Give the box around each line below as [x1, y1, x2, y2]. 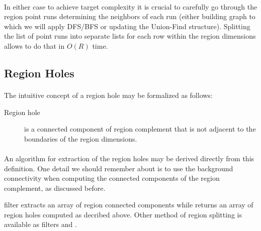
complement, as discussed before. [4, 182, 106, 193]
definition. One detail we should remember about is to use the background [4, 163, 233, 173]
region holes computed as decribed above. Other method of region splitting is [4, 209, 242, 219]
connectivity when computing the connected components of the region [4, 173, 220, 183]
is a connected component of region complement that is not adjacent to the [24, 124, 256, 134]
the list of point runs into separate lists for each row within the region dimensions [4, 31, 256, 41]
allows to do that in [4, 40, 65, 51]
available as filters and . [4, 219, 77, 229]
